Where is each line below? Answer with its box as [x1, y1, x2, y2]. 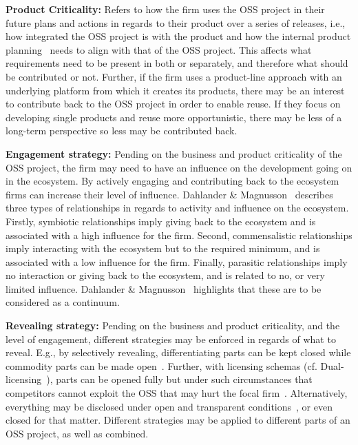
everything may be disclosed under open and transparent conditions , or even [6, 399, 333, 413]
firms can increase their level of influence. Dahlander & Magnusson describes [6, 187, 333, 201]
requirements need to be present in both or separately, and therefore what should [6, 56, 348, 70]
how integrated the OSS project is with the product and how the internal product [6, 29, 351, 43]
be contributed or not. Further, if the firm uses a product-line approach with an [6, 69, 342, 83]
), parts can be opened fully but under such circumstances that [46, 372, 313, 386]
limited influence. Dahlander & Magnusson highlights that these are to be [6, 281, 322, 296]
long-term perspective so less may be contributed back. [6, 123, 238, 138]
